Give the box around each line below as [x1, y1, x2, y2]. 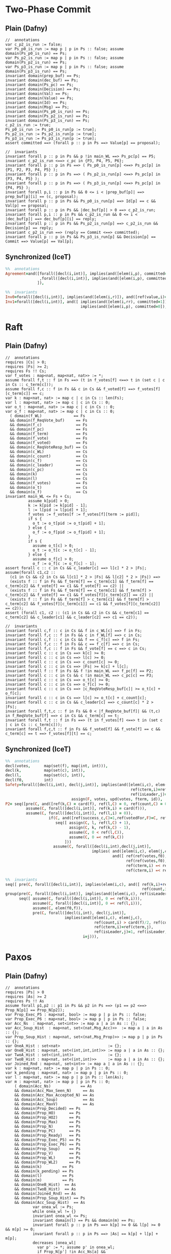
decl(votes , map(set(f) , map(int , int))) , [5, 763, 108, 768]
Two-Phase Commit [5, 4, 91, 15]
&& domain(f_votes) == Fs [10, 480, 88, 485]
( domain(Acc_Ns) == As [14, 1084, 93, 1089]
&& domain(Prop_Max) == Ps [14, 1119, 81, 1125]
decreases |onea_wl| [32, 1240, 76, 1245]
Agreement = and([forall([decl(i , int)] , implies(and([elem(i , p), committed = [5, 271, 167, 276]
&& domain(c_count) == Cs [10, 454, 88, 459]
